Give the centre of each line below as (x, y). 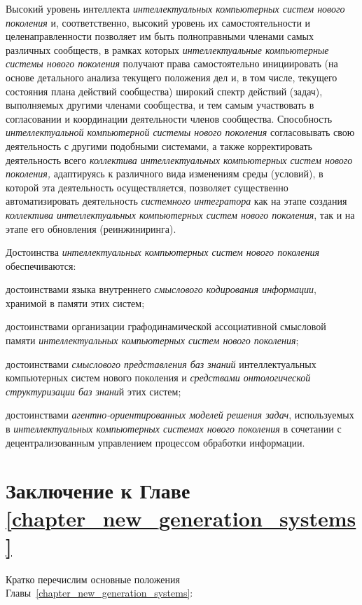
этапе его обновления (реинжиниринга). (91, 228)
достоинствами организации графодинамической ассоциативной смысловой (166, 326)
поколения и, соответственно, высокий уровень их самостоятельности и (158, 22)
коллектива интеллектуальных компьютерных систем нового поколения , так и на (180, 214)
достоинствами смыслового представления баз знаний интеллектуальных (161, 363)
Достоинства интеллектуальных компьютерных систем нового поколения (162, 252)
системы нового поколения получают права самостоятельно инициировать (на (172, 63)
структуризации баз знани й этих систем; (93, 391)
